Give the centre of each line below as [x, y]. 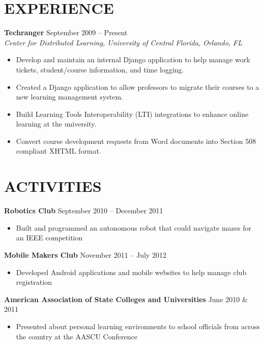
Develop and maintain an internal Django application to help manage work [133, 59]
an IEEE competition [49, 238]
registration [34, 282]
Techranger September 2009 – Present [66, 32]
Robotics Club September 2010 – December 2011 [84, 211]
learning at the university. [56, 124]
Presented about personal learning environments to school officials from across [138, 326]
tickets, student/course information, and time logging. [100, 69]
